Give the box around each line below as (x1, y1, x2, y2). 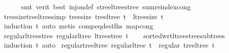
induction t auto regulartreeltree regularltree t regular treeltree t (3, 40, 215, 50)
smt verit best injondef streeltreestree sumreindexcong (21, 1, 191, 11)
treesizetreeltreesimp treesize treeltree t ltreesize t (3, 11, 164, 21)
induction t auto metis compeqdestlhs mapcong (3, 21, 153, 31)
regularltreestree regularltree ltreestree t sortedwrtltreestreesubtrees (3, 30, 225, 40)
